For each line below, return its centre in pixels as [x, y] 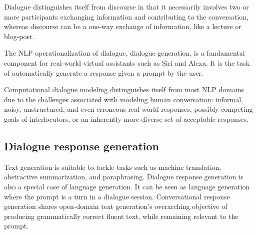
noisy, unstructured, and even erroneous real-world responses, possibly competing [128, 109]
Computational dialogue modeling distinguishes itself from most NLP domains [124, 89]
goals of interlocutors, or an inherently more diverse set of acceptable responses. [126, 119]
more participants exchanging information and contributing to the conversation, [126, 16]
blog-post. [19, 36]
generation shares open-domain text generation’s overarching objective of [116, 206]
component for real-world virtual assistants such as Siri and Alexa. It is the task [127, 62]
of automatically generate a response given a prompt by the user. [104, 72]
